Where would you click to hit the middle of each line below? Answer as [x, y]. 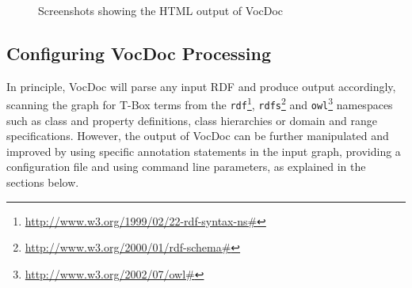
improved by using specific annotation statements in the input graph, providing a [204, 151]
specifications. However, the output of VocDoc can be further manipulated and [198, 136]
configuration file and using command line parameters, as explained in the [186, 167]
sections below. [43, 182]
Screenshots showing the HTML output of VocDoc [161, 10]
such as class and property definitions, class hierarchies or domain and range [192, 120]
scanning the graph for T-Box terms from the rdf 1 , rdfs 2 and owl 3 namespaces [200, 104]
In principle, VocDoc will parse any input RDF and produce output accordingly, [201, 86]
